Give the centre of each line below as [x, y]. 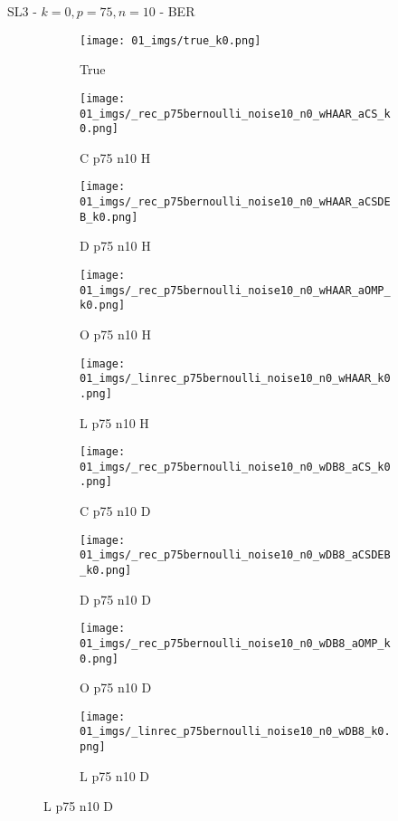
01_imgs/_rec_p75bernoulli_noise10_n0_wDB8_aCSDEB [235, 555]
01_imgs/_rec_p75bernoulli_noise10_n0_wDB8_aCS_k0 [235, 467]
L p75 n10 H [114, 422]
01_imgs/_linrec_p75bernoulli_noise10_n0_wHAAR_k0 [235, 379]
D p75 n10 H [115, 246]
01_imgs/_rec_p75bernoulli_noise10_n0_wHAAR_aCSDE [235, 202]
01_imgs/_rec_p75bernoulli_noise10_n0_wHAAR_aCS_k [235, 114]
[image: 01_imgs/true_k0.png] [171, 40]
